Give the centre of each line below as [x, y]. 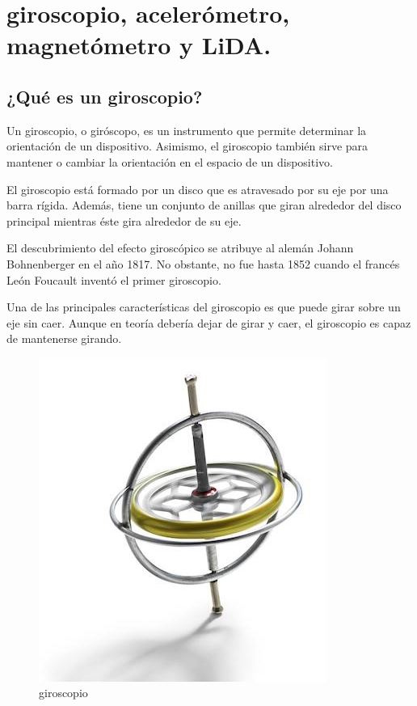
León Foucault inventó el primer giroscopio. [114, 279]
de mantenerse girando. [64, 338]
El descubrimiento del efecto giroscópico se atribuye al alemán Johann [180, 248]
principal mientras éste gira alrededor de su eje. [124, 220]
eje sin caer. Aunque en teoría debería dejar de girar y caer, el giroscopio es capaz [209, 322]
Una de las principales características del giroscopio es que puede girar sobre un [204, 307]
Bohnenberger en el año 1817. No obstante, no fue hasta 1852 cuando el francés [203, 263]
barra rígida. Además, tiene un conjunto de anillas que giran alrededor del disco [204, 205]
